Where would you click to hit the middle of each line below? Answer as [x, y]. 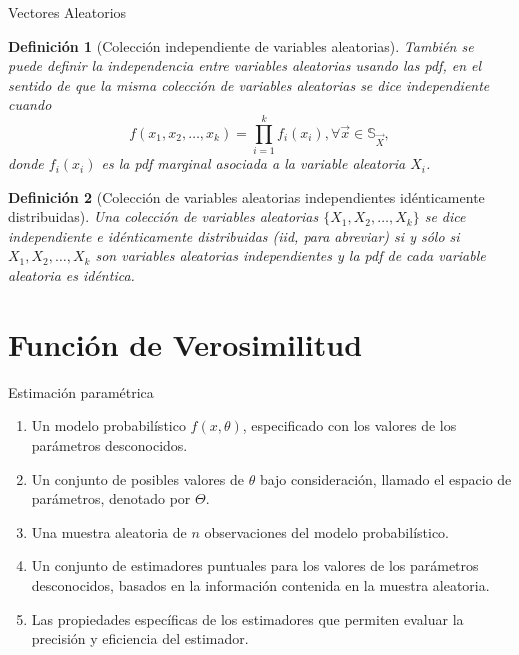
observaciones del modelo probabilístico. [326, 531]
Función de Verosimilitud [185, 343]
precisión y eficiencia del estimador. [140, 638]
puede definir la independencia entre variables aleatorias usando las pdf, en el [245, 65]
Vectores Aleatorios [67, 12]
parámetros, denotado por [111, 498]
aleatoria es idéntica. [71, 275]
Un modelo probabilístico [108, 425]
